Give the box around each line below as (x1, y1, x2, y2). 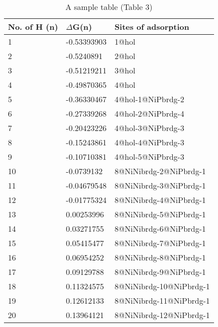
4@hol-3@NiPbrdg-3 (114, 122, 184, 133)
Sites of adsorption (114, 21, 189, 32)
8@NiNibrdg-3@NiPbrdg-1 (114, 180, 206, 191)
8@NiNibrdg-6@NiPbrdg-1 (114, 223, 206, 234)
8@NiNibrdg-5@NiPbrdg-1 (114, 208, 206, 220)
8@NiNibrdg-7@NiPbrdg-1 (114, 237, 206, 249)
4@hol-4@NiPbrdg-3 (114, 136, 184, 148)
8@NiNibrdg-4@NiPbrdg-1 (114, 194, 206, 205)
